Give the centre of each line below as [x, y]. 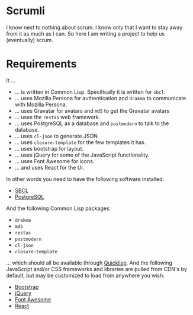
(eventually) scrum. [30, 40]
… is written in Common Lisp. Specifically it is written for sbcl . [90, 92]
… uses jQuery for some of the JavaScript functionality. [82, 155]
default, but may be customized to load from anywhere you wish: [85, 275]
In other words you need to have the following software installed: [85, 179]
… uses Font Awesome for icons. [54, 161]
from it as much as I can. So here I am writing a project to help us [86, 33]
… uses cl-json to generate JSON [56, 136]
